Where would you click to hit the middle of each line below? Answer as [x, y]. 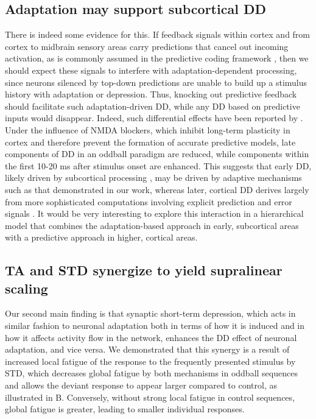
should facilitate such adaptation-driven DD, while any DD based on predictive [153, 106]
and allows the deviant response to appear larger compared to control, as [141, 385]
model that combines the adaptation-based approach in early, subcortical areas [152, 225]
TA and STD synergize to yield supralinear [144, 270]
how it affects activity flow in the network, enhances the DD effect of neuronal [151, 337]
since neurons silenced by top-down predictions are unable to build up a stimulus [156, 82]
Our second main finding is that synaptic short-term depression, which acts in [150, 313]
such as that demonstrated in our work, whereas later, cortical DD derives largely [157, 189]
